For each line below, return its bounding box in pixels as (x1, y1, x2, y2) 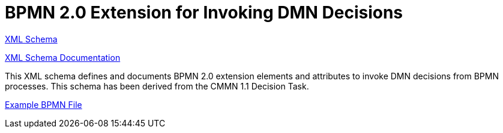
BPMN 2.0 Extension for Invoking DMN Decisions (5, 2, 403, 23)
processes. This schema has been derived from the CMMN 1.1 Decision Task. (5, 81, 309, 91)
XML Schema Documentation (5, 52, 121, 63)
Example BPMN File (5, 99, 82, 110)
